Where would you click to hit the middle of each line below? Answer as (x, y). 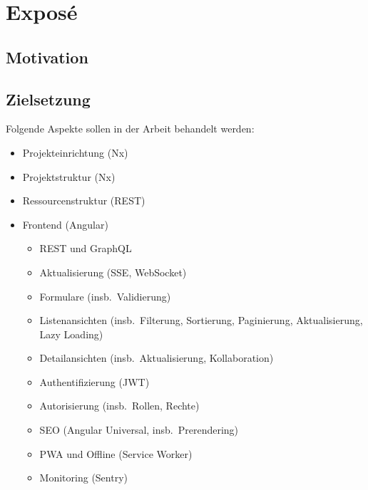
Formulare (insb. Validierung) (105, 296)
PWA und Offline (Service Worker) (116, 453)
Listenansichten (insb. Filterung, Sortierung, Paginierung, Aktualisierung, (201, 320)
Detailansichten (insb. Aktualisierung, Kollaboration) (157, 358)
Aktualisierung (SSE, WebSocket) (113, 272)
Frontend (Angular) (65, 224)
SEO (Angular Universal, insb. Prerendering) (139, 430)
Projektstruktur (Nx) (69, 176)
